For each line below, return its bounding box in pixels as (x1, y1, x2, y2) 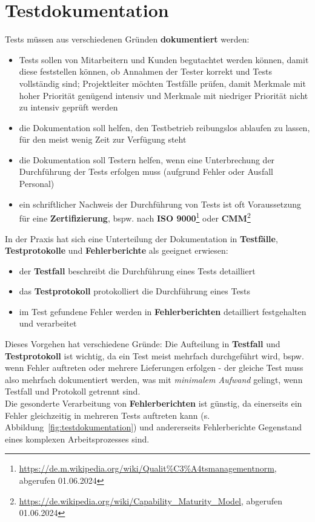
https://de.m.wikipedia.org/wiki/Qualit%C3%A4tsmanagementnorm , (19, 462, 277, 475)
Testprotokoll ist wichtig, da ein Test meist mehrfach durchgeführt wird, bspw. (5, 349, 304, 362)
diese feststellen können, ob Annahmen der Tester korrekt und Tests (19, 65, 272, 78)
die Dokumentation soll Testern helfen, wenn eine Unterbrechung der (19, 153, 275, 166)
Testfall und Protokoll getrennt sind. (5, 385, 141, 398)
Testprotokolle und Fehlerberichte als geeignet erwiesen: (5, 244, 228, 257)
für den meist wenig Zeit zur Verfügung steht (19, 133, 187, 146)
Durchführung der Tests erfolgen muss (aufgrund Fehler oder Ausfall (19, 165, 273, 178)
